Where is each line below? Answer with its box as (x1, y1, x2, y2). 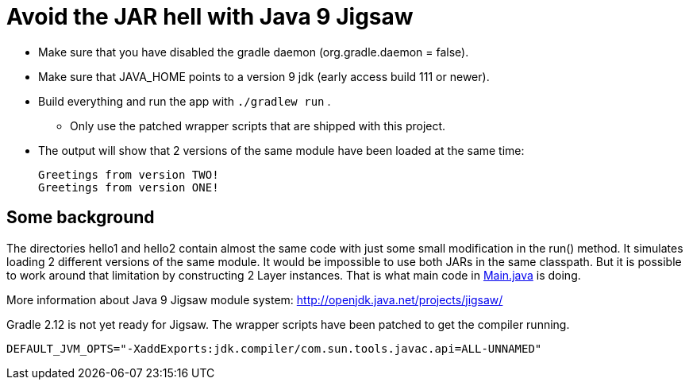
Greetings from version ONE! (38, 180, 219, 194)
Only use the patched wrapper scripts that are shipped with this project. (70, 118, 446, 133)
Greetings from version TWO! (38, 168, 219, 181)
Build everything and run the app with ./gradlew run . (38, 94, 331, 108)
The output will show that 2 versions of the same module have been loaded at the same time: (38, 143, 525, 157)
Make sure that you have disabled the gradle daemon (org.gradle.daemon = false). (38, 44, 469, 59)
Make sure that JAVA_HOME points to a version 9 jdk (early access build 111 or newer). (38, 69, 490, 83)
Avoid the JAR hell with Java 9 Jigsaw (6, 3, 414, 30)
